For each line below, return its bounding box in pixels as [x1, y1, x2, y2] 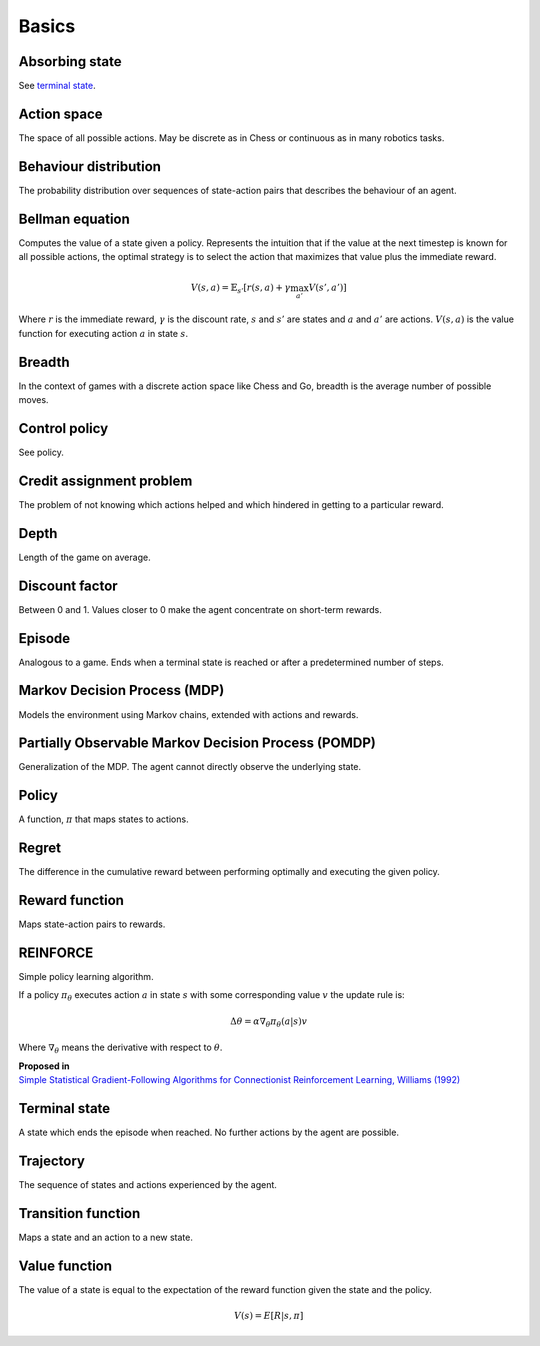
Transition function [18, 1205, 141, 1222]
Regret [18, 840, 62, 857]
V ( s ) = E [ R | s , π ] [233, 1310, 304, 1321]
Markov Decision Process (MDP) [18, 682, 225, 699]
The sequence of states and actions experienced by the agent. [18, 1178, 277, 1190]
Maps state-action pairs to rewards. [18, 918, 166, 930]
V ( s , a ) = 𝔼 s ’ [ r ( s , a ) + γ [190, 282, 291, 296]
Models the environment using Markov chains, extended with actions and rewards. [18, 708, 359, 720]
